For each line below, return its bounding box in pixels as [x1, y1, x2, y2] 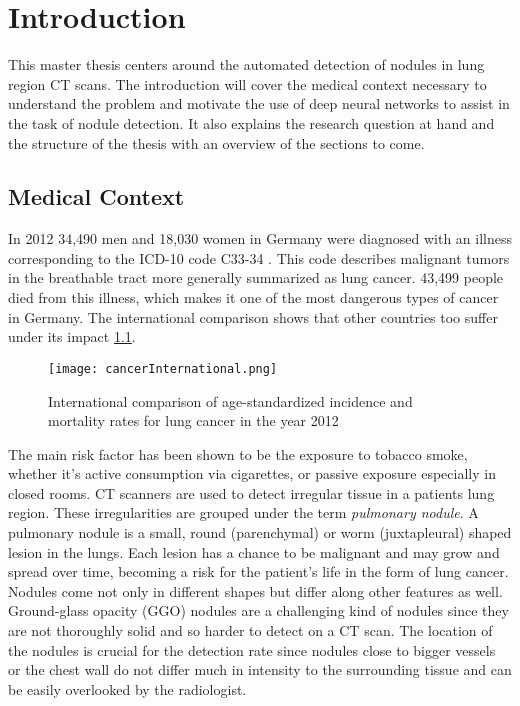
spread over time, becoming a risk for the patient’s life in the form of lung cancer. [8, 561, 509, 582]
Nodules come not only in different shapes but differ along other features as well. [8, 580, 503, 601]
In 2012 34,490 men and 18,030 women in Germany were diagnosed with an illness [8, 228, 512, 249]
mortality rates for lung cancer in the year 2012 [48, 410, 339, 431]
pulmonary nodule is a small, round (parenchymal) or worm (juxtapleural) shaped [8, 522, 512, 543]
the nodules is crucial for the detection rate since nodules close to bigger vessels [8, 639, 496, 660]
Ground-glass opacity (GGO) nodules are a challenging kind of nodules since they [8, 600, 509, 621]
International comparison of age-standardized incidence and [48, 390, 413, 411]
